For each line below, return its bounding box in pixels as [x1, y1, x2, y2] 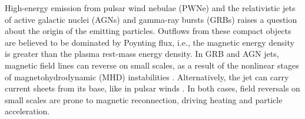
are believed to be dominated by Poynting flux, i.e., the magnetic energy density [5, 36, 294, 48]
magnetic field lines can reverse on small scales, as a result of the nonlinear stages [5, 59, 299, 71]
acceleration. [5, 105, 50, 117]
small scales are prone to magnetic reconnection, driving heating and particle [5, 93, 283, 106]
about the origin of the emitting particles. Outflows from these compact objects [5, 25, 291, 37]
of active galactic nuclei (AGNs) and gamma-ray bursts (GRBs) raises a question [5, 13, 297, 25]
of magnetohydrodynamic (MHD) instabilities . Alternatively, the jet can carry [5, 70, 289, 83]
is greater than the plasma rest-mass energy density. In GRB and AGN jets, [5, 47, 279, 60]
